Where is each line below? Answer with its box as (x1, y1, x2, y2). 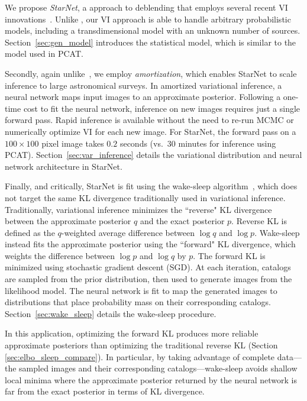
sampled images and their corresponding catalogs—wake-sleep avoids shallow (19, 362, 298, 374)
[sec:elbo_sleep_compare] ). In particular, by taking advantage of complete (5, 350, 275, 363)
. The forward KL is (193, 249, 266, 261)
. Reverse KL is (231, 215, 287, 227)
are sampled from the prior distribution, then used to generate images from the (5, 273, 292, 285)
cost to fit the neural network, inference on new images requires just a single (23, 102, 300, 114)
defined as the (5, 226, 55, 238)
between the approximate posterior (5, 215, 131, 227)
